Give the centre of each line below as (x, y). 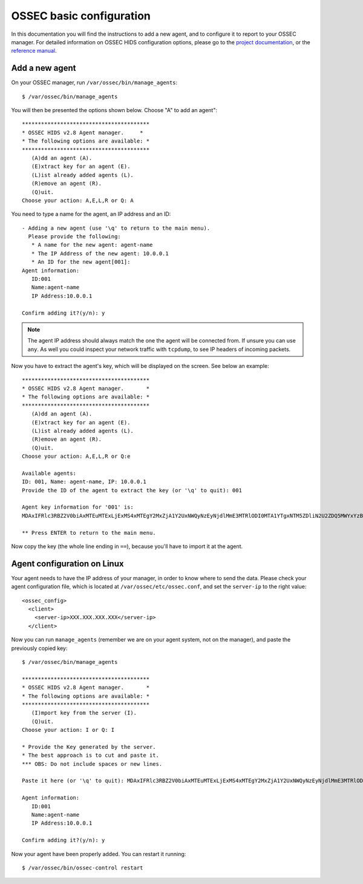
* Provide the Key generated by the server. (89, 747)
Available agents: (49, 473)
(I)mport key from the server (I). (84, 713)
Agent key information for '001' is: (78, 507)
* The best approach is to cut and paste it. (91, 755)
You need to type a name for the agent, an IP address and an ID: (91, 214)
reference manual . (34, 51)
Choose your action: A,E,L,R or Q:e (76, 457)
